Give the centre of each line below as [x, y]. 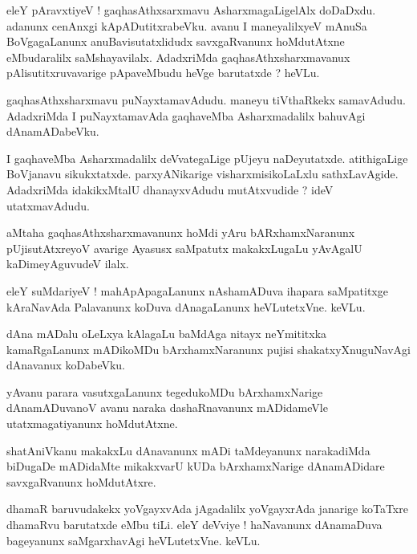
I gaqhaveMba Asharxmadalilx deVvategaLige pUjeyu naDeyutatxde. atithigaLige [207, 158]
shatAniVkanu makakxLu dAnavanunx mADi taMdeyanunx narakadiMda [188, 450]
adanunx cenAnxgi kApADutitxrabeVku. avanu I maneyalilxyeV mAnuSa [187, 25]
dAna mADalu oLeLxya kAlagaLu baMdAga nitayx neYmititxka [167, 334]
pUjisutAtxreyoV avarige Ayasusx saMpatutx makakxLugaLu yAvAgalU [184, 248]
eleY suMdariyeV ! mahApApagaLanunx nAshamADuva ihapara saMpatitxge [197, 290]
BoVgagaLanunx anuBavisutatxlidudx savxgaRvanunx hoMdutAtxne [176, 41]
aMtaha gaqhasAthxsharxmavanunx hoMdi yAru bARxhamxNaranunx [181, 232]
